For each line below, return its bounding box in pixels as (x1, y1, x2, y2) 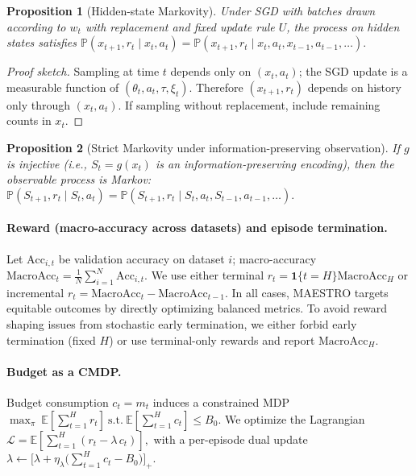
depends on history (307, 78, 401, 95)
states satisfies (6, 34, 77, 51)
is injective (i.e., (6, 155, 87, 172)
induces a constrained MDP (152, 393, 290, 410)
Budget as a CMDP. (6, 362, 122, 379)
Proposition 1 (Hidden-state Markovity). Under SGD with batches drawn (6, 2, 376, 19)
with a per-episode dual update (153, 430, 308, 447)
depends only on (170, 63, 252, 80)
